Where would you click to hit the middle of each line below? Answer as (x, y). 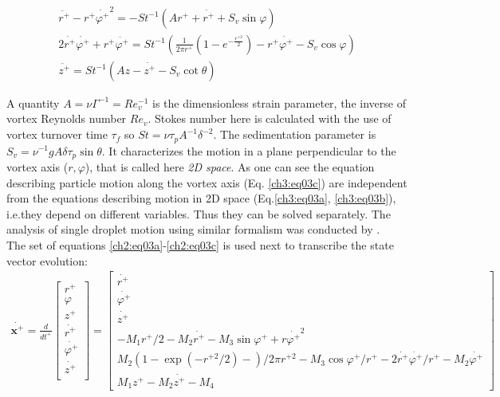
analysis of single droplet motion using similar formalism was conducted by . (193, 229)
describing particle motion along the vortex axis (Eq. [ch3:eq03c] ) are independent (207, 182)
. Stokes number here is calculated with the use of (270, 118)
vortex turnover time (57, 134)
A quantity (33, 102)
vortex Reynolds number (67, 118)
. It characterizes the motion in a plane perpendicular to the (249, 150)
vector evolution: (47, 260)
